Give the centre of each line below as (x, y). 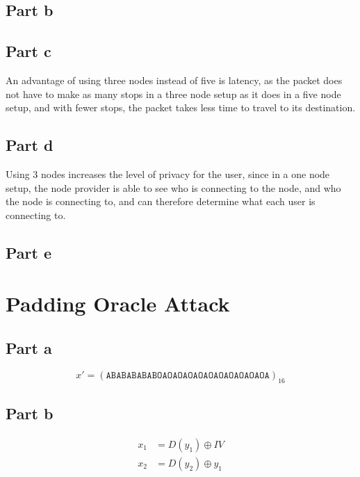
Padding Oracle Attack (118, 304)
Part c (28, 51)
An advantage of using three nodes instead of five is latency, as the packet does (174, 80)
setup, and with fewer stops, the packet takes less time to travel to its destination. (181, 107)
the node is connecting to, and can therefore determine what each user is (161, 201)
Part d (30, 145)
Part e (29, 252)
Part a (29, 347)
